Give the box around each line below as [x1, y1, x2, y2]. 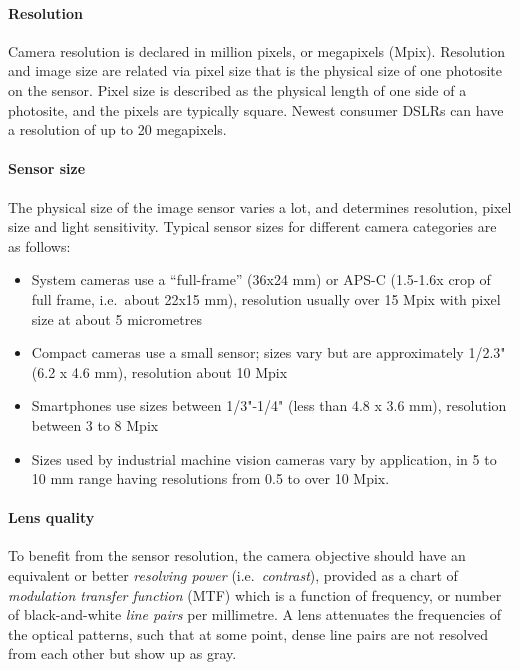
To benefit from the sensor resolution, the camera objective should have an [8, 545, 466, 566]
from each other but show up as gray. [8, 643, 237, 664]
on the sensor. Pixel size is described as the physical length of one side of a [8, 79, 467, 100]
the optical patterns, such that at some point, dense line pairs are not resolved [8, 623, 489, 644]
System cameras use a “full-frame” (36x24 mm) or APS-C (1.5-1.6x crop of [31, 269, 491, 290]
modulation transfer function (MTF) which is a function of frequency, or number [8, 584, 502, 605]
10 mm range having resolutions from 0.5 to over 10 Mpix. [31, 468, 390, 489]
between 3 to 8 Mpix [31, 414, 159, 435]
